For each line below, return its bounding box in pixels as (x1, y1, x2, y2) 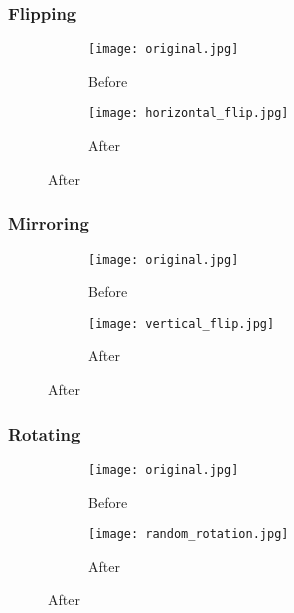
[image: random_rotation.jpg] (88, 527, 289, 542)
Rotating (8, 421, 81, 446)
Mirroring (8, 211, 89, 236)
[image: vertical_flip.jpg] (88, 316, 275, 331)
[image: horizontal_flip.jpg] (88, 106, 289, 121)
